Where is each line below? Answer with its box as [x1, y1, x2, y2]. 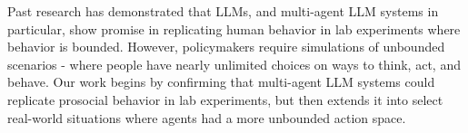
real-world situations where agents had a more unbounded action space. [7, 108, 406, 127]
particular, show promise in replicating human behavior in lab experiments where [7, 19, 461, 38]
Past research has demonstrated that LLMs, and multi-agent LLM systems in [7, 2, 439, 20]
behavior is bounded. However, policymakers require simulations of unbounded [7, 37, 445, 56]
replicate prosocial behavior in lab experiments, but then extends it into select [7, 90, 443, 109]
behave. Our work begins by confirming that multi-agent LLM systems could [7, 72, 435, 91]
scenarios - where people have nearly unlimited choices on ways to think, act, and [7, 54, 461, 73]
